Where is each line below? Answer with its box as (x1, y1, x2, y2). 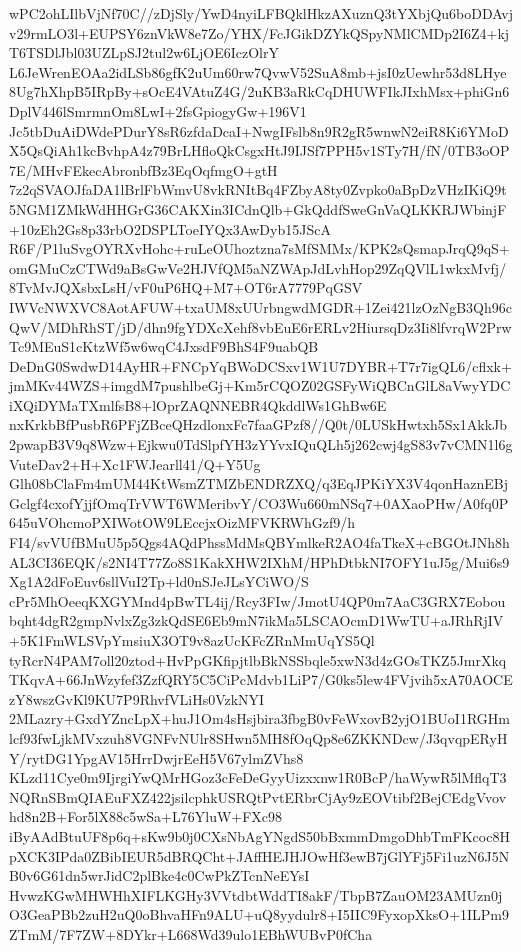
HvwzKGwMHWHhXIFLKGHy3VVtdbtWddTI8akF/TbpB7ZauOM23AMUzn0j (9, 884, 503, 905)
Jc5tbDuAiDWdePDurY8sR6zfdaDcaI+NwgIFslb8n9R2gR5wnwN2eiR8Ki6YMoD (9, 120, 509, 141)
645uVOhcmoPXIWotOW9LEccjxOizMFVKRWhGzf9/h (9, 512, 356, 533)
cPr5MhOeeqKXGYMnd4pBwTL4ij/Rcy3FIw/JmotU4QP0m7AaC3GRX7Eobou (9, 590, 506, 611)
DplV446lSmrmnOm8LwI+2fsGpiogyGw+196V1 (9, 100, 307, 121)
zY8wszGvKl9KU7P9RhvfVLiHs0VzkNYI (9, 688, 265, 709)
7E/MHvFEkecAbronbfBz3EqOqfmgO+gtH (9, 159, 278, 180)
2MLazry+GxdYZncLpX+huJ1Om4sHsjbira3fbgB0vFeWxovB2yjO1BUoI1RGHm (9, 708, 510, 729)
